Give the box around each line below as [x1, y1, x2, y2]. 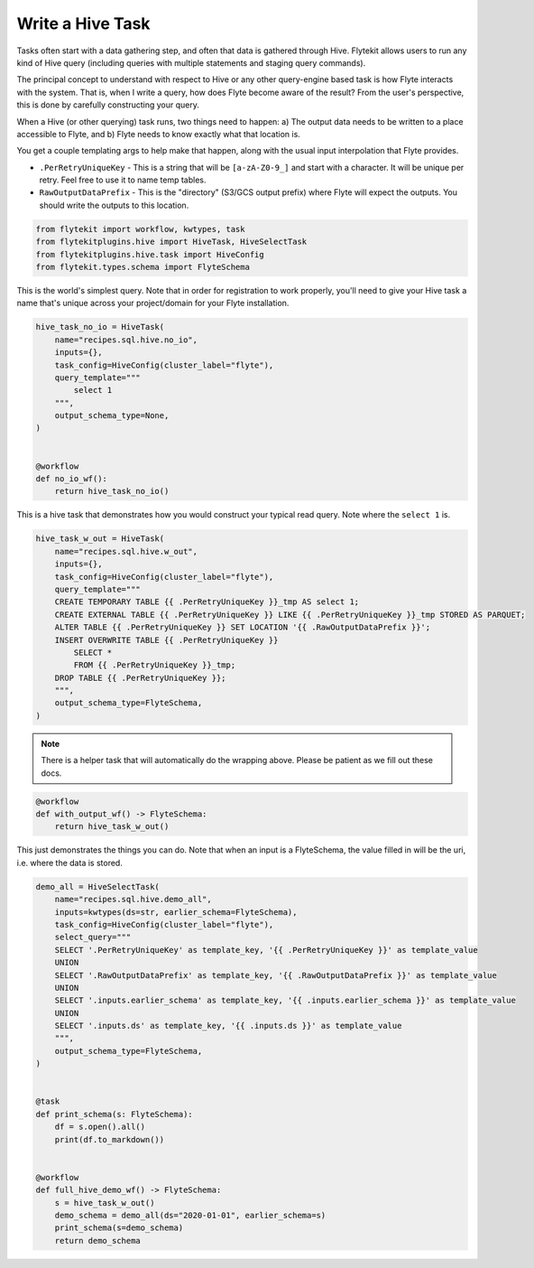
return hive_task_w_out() [54, 822, 170, 832]
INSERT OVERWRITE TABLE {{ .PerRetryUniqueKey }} [54, 635, 279, 645]
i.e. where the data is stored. [16, 857, 124, 868]
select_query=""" [54, 932, 132, 943]
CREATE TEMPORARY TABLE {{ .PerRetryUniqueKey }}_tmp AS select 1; [54, 597, 360, 607]
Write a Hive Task [16, 14, 151, 33]
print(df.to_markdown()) [54, 1134, 165, 1144]
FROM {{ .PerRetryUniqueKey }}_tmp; [73, 660, 236, 670]
